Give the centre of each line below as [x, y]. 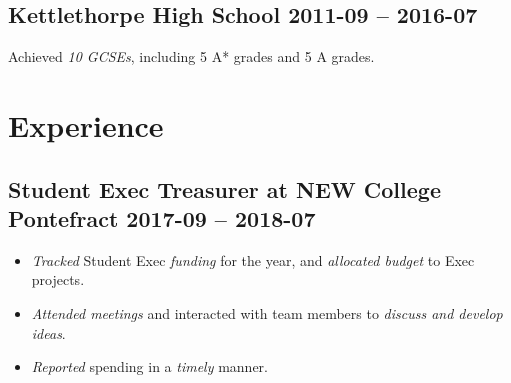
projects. [58, 279]
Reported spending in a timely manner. [149, 366]
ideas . [48, 332]
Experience [86, 124]
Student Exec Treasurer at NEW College [224, 188]
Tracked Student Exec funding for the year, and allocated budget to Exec [253, 259]
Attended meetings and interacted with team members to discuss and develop [267, 312]
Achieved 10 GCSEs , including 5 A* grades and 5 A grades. [191, 56]
